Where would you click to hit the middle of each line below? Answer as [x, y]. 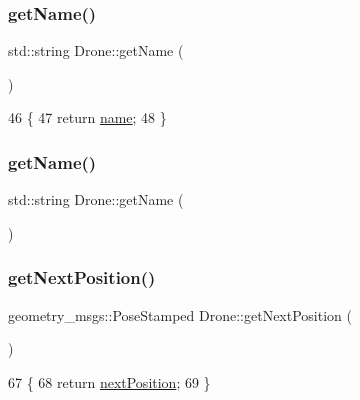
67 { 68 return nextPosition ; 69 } [109, 381]
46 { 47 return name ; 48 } [87, 117]
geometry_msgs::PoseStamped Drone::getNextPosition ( [180, 314]
